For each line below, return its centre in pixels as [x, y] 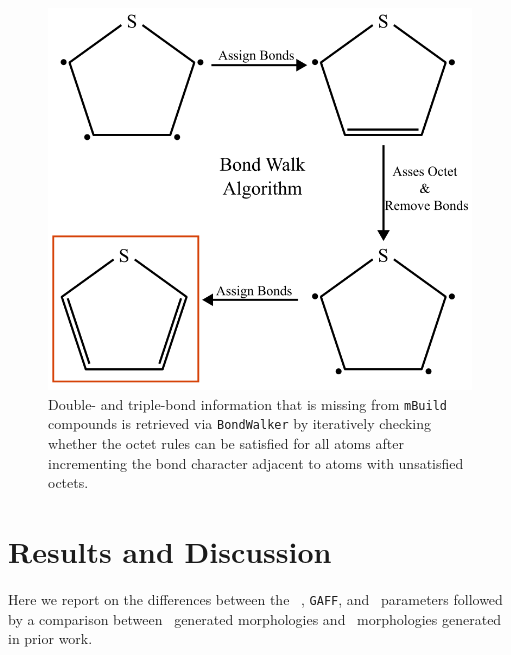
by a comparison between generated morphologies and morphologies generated [255, 618]
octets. [68, 482]
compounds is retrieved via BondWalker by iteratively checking [239, 423]
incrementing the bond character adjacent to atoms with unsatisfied [256, 462]
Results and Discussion [170, 551]
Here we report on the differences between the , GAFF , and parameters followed [255, 599]
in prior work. [50, 638]
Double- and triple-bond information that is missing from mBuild [247, 403]
